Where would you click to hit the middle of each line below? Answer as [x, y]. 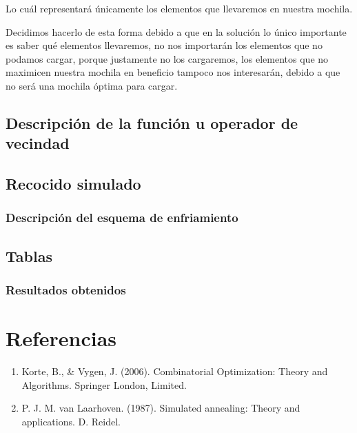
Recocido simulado [73, 184]
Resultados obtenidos [66, 290]
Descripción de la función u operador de [152, 122]
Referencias [61, 338]
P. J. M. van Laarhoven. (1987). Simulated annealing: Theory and [161, 408]
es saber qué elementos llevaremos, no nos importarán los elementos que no [164, 45]
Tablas [29, 255]
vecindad [38, 143]
